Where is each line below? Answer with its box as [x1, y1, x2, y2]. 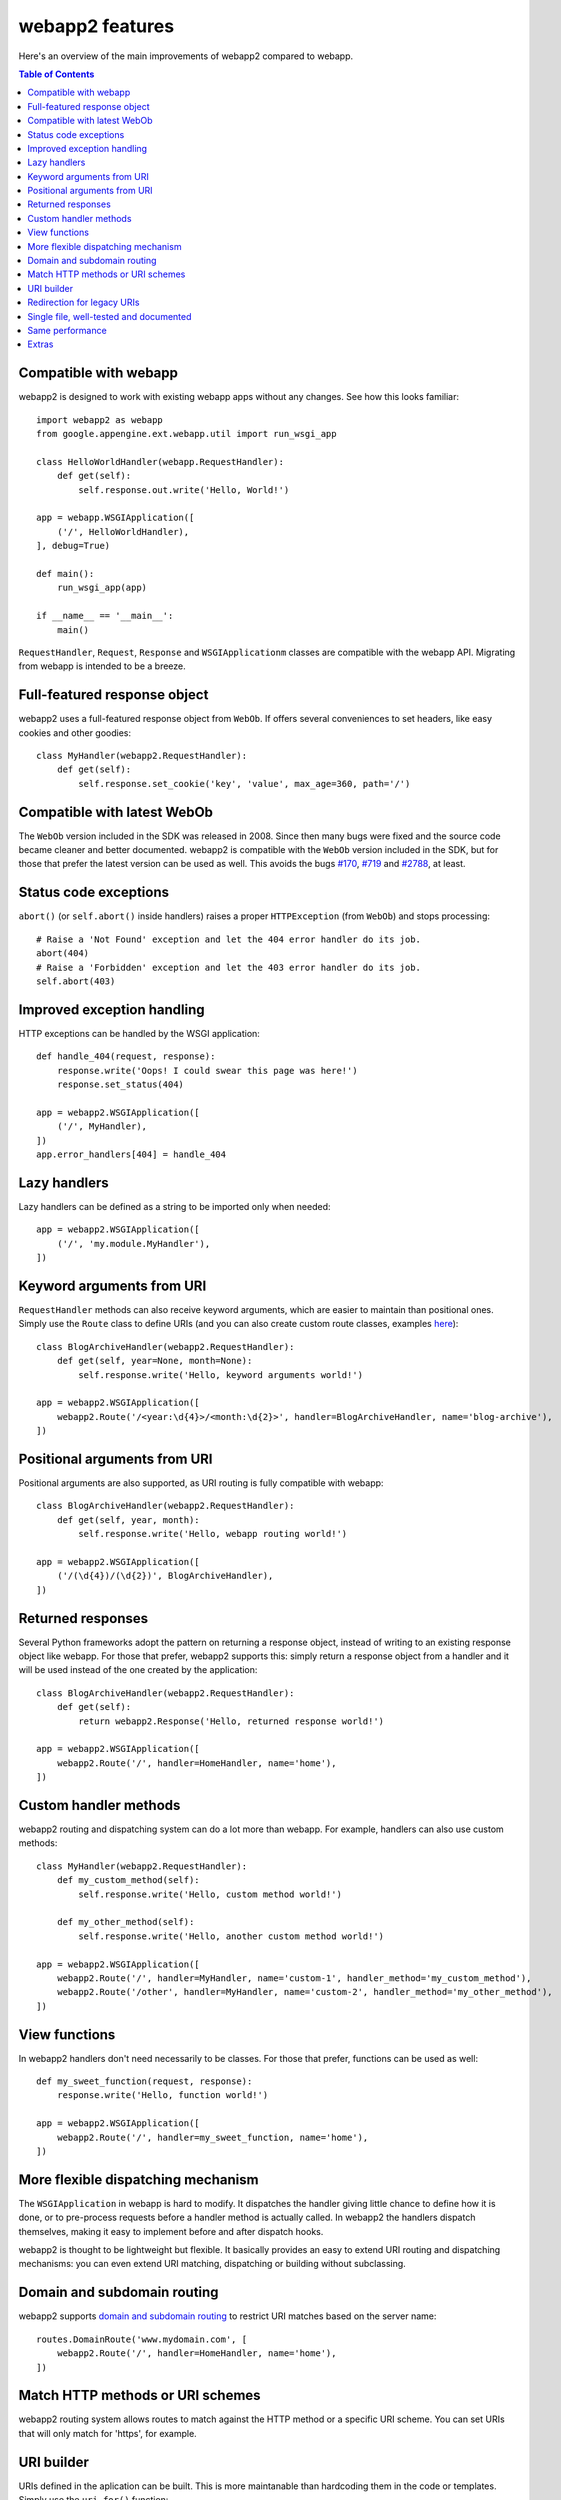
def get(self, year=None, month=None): [56, 1355, 253, 1367]
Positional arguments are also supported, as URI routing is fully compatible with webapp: [18, 1476, 384, 1489]
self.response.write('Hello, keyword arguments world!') [78, 1369, 364, 1380]
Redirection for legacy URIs [27, 296, 140, 309]
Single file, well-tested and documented [27, 310, 192, 322]
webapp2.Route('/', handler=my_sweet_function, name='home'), [56, 2131, 369, 2143]
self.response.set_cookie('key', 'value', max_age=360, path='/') [78, 778, 411, 789]
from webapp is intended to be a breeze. [18, 660, 187, 672]
